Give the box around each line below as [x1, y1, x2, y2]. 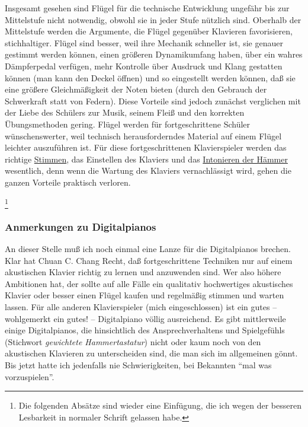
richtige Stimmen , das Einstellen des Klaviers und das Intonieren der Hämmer [5, 152, 288, 165]
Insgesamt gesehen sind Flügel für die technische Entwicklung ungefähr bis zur [5, 2, 290, 14]
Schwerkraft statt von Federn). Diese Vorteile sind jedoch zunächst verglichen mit [5, 94, 301, 107]
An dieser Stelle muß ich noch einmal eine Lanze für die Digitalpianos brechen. [5, 243, 291, 255]
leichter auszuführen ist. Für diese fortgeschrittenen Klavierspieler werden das [5, 141, 287, 154]
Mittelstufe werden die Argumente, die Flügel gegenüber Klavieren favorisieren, [5, 25, 293, 37]
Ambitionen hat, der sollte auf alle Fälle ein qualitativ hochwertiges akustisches [5, 277, 293, 289]
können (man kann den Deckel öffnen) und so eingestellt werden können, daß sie [5, 71, 296, 84]
